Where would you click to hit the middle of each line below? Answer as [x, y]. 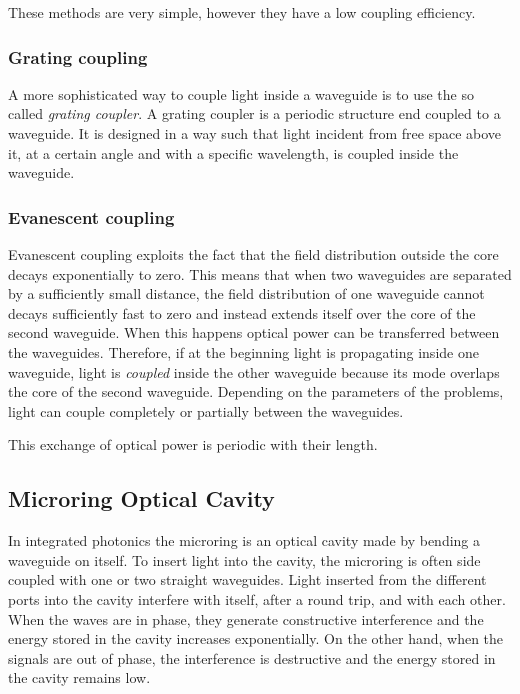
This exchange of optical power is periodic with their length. [193, 444]
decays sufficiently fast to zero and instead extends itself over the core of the [242, 312]
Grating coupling [78, 56]
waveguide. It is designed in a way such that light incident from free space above [255, 133]
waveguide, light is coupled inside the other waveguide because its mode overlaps [254, 371]
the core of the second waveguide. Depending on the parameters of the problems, [256, 391]
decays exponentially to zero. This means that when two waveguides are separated [260, 273]
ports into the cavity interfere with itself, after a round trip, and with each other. [257, 598]
